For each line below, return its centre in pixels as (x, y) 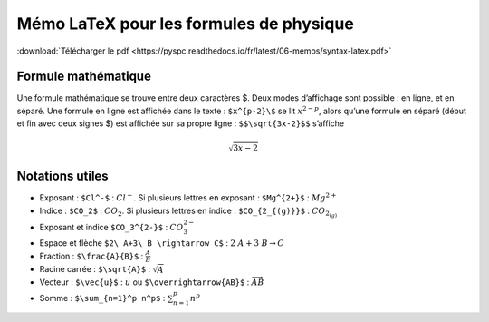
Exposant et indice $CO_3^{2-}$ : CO (111, 227)
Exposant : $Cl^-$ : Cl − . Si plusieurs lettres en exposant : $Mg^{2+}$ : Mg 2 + (188, 197)
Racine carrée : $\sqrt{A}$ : (95, 269)
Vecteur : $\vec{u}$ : (81, 282)
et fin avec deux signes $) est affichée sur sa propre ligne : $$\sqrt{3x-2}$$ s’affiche (180, 123)
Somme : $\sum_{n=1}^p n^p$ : (102, 298)
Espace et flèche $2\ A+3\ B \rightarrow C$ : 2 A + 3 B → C (162, 243)
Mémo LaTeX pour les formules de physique (186, 24)
